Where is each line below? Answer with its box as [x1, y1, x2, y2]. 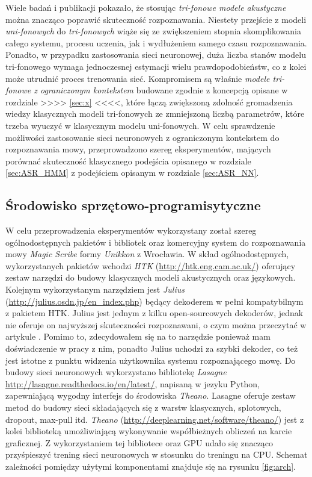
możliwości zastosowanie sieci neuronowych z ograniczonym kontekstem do [5, 131, 280, 143]
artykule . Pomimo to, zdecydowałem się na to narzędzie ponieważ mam [5, 330, 271, 343]
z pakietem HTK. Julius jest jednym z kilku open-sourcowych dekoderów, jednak [5, 307, 304, 319]
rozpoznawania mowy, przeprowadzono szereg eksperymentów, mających [5, 143, 271, 155]
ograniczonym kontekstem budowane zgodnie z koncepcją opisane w [40, 84, 288, 96]
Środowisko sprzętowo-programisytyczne [5, 196, 261, 214]
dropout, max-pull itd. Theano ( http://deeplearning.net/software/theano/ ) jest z [5, 413, 304, 425]
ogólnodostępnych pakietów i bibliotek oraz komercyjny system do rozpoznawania [5, 235, 306, 248]
